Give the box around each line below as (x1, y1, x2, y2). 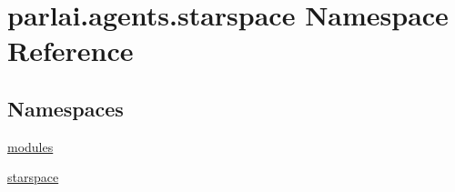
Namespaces (7, 94, 124, 122)
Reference (7, 32, 134, 69)
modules (7, 136, 54, 156)
